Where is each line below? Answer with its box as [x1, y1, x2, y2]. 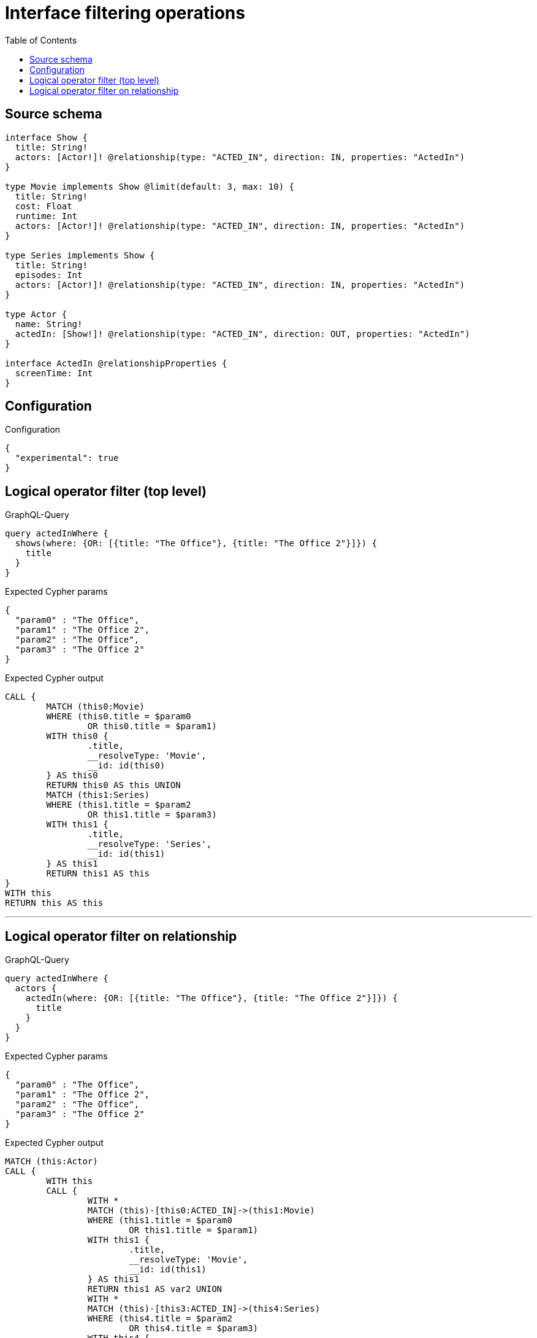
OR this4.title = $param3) [129, 1323, 259, 1334]
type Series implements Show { [5, 250, 155, 260]
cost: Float [15, 201, 72, 211]
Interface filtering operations [5, 2, 245, 23]
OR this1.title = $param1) [129, 1225, 259, 1236]
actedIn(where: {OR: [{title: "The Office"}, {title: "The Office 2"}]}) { [25, 993, 398, 1003]
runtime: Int [15, 211, 78, 221]
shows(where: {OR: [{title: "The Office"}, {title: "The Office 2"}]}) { [15, 538, 377, 549]
